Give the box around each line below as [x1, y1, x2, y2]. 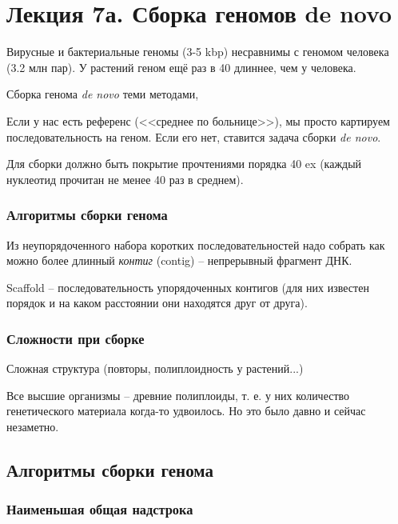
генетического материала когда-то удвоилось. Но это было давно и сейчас [6, 402, 366, 419]
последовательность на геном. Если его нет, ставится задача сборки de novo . [6, 128, 381, 145]
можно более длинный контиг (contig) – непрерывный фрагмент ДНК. [6, 252, 352, 269]
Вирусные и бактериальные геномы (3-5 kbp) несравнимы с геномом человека [6, 43, 389, 60]
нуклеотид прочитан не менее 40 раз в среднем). [6, 170, 244, 187]
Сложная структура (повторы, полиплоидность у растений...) [6, 360, 304, 377]
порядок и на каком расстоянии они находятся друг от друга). [6, 294, 308, 311]
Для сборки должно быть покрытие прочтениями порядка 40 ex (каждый [6, 155, 362, 172]
